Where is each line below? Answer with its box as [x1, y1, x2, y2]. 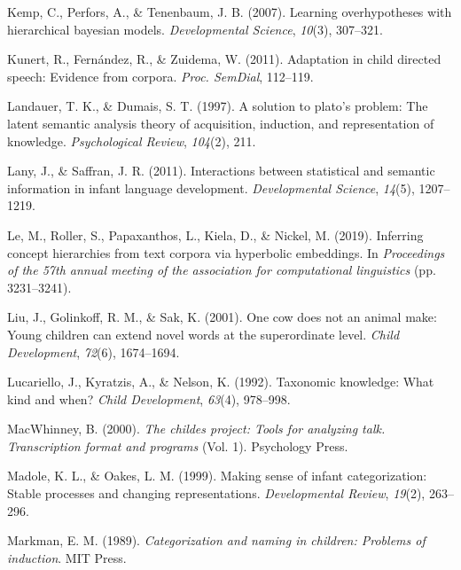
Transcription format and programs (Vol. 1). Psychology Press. [7, 436, 348, 455]
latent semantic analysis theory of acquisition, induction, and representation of [7, 113, 434, 132]
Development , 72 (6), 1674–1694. [7, 342, 180, 361]
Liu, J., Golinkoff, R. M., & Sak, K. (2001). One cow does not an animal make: [7, 308, 437, 326]
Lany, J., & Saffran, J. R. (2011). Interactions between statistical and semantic [7, 161, 435, 180]
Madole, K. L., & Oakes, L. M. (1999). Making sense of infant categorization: [7, 466, 427, 485]
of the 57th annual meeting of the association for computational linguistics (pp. [7, 261, 436, 279]
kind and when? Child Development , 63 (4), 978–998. [7, 389, 291, 408]
